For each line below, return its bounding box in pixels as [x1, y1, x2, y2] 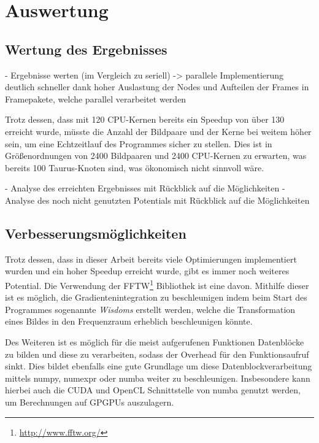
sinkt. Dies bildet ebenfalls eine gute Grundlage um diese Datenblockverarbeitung [5, 360, 312, 372]
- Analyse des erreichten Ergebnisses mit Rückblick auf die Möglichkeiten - [5, 182, 285, 195]
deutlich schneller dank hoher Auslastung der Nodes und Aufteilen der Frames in [5, 80, 309, 93]
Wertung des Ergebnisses [5, 39, 167, 58]
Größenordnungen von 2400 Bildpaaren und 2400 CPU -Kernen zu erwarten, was [5, 149, 307, 162]
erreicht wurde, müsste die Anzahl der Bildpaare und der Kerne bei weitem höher [5, 125, 312, 137]
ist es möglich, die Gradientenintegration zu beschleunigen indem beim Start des [5, 291, 307, 304]
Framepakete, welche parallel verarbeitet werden [5, 92, 186, 105]
